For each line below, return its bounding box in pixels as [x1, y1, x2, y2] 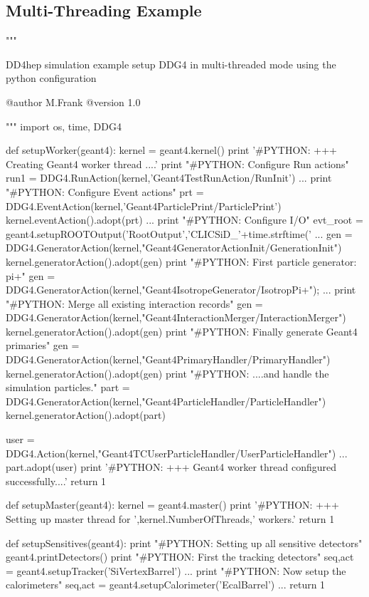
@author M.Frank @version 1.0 [6, 94, 141, 109]
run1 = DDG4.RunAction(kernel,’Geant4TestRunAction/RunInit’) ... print [6, 170, 332, 185]
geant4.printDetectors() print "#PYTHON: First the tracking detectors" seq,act [6, 549, 354, 564]
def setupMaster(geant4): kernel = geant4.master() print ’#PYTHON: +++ [6, 497, 339, 512]
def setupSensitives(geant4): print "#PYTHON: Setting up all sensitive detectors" [6, 535, 363, 550]
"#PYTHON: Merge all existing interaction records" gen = [6, 296, 263, 311]
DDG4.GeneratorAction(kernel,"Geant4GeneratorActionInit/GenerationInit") [6, 240, 342, 255]
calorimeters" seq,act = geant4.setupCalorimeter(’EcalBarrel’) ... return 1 [6, 577, 326, 592]
